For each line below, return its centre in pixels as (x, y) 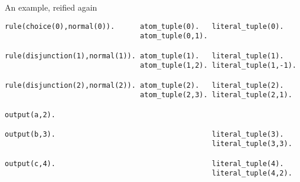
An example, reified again (51, 7)
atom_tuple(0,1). (174, 36)
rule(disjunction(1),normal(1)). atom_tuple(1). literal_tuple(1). (144, 56)
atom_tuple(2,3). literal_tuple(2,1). (216, 95)
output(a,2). (30, 115)
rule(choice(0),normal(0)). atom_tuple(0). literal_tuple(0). (144, 26)
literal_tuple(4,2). (252, 173)
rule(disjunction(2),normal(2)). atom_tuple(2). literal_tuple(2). (144, 85)
